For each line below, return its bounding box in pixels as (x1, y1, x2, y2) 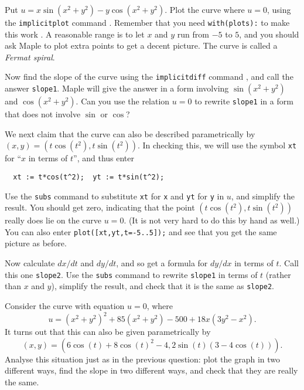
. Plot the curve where (165, 4, 245, 15)
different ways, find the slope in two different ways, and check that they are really (5, 364, 298, 377)
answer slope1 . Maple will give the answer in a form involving (5, 82, 229, 94)
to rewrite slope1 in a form (194, 95, 293, 107)
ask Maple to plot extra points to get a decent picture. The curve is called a (5, 39, 278, 52)
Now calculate (5, 257, 55, 269)
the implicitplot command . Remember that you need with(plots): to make (5, 16, 290, 28)
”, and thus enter (73, 152, 135, 164)
